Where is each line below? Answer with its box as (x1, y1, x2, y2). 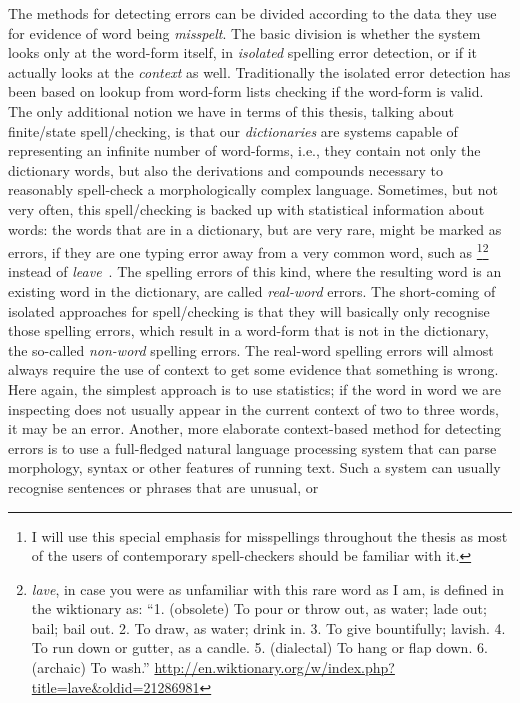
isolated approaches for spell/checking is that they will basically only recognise (8, 300, 490, 321)
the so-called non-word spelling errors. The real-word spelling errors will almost (8, 339, 494, 360)
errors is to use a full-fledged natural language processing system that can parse (8, 437, 497, 458)
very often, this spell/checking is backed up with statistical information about (8, 198, 485, 219)
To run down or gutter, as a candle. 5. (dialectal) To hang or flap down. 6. (31, 637, 488, 658)
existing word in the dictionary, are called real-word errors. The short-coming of (8, 280, 496, 301)
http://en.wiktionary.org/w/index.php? (154, 657, 395, 678)
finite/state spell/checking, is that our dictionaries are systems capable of (8, 120, 458, 141)
